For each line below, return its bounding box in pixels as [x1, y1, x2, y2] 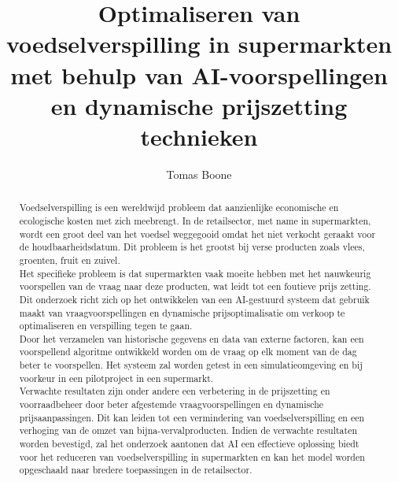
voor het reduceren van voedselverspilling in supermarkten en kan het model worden [19, 450, 365, 463]
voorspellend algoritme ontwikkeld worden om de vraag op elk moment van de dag [19, 345, 357, 358]
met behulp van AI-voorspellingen [10, 58, 388, 91]
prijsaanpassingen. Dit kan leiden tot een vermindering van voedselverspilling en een [19, 410, 365, 424]
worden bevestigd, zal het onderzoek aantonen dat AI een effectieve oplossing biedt [19, 437, 359, 450]
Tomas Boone [166, 165, 232, 182]
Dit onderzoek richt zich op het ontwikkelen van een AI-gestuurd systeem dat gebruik [19, 292, 370, 306]
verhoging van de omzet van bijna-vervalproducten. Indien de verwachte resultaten [19, 424, 358, 437]
